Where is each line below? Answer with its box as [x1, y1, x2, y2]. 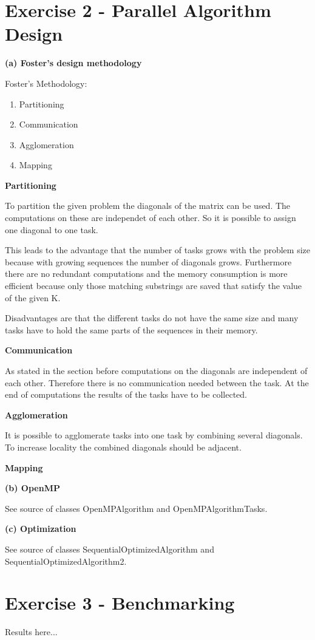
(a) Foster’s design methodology [5, 56, 142, 69]
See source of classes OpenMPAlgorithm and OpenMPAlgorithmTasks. [5, 502, 268, 514]
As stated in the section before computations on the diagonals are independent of [5, 364, 308, 376]
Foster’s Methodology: [5, 77, 87, 89]
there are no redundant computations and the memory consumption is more [5, 267, 288, 280]
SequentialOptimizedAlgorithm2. [5, 554, 127, 567]
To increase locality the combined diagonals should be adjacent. [5, 440, 242, 453]
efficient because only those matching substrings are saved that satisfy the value [5, 279, 302, 292]
